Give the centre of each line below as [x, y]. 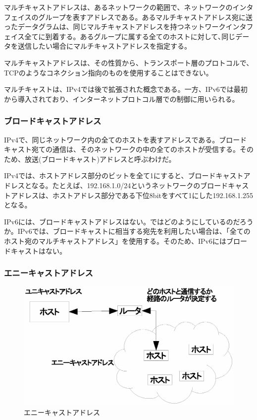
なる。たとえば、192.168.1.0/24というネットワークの [116, 185]
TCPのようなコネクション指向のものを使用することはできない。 [108, 72]
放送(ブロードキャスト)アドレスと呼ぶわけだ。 [100, 159]
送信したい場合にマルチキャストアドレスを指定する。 [104, 46]
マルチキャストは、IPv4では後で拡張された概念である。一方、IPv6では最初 [126, 89]
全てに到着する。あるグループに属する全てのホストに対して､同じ [130, 36]
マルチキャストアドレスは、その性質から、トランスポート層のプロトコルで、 [129, 62]
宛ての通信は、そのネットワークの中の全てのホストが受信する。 [135, 149]
